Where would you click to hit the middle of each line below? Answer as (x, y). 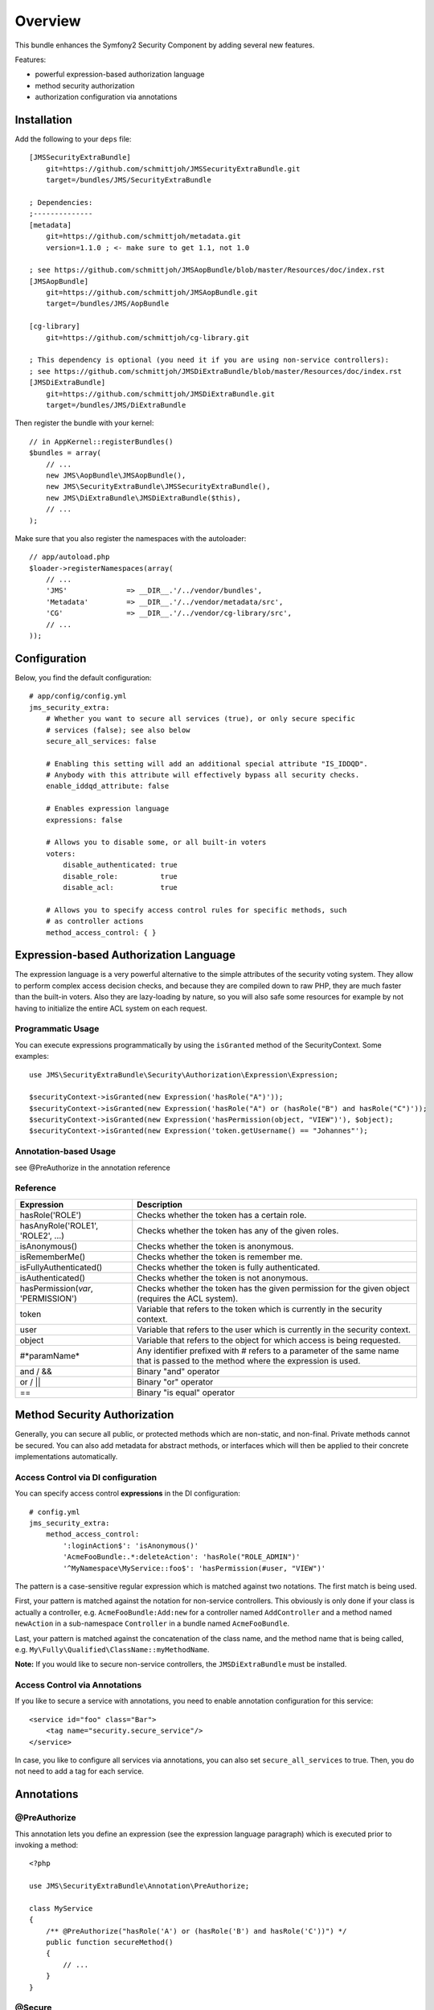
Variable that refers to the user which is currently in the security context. (274, 1329)
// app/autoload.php (70, 557)
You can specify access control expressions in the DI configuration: (128, 1493)
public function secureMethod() (109, 1942)
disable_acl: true (121, 887)
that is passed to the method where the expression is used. (249, 1360)
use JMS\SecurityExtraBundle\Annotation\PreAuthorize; (139, 1886)
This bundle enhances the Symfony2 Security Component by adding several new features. (165, 45)
